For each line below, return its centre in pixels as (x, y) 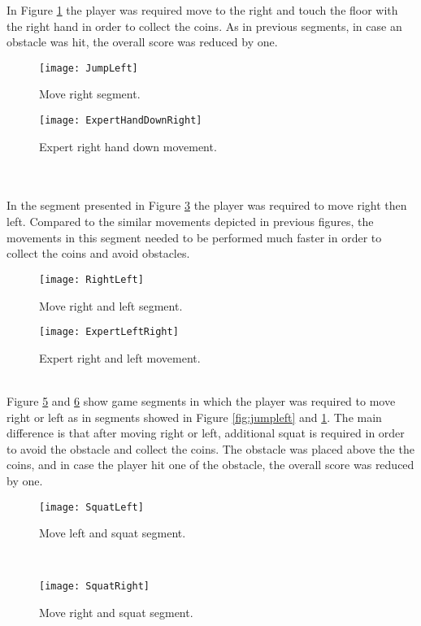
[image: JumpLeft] (89, 68)
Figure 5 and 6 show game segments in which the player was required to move (201, 400)
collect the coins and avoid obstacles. (98, 253)
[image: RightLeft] (91, 279)
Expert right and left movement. (120, 357)
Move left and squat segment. (113, 533)
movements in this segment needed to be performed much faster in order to (194, 237)
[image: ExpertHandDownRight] (121, 121)
